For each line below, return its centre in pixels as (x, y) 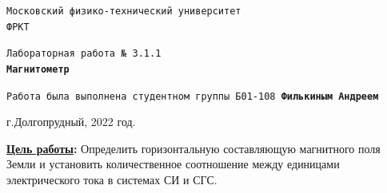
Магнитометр (38, 69)
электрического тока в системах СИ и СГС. (112, 180)
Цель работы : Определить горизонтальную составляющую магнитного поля (193, 148)
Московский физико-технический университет (124, 11)
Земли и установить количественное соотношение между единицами (173, 164)
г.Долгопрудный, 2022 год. (71, 122)
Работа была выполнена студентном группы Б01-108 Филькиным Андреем (193, 96)
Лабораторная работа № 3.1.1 (84, 54)
